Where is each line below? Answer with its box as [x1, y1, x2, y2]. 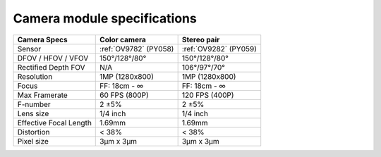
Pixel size [17, 136, 49, 146]
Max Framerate [17, 90, 68, 100]
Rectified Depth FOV [17, 62, 85, 72]
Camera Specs [17, 34, 68, 44]
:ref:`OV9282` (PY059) [181, 44, 258, 54]
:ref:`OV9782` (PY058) [99, 44, 174, 54]
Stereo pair [181, 34, 220, 44]
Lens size [17, 108, 49, 118]
